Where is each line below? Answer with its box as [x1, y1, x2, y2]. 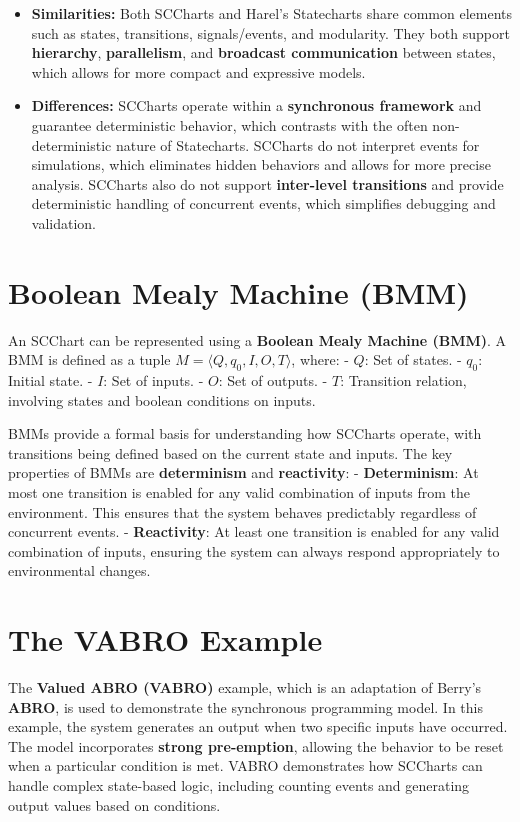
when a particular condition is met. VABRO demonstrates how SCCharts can [8, 755, 483, 776]
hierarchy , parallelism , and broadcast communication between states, [31, 42, 496, 63]
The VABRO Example [8, 619, 323, 660]
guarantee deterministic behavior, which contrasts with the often [31, 114, 428, 135]
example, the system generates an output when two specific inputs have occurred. [8, 716, 508, 737]
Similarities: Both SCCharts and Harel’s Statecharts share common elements [31, 3, 512, 23]
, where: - [291, 349, 349, 370]
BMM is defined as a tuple [8, 349, 171, 370]
